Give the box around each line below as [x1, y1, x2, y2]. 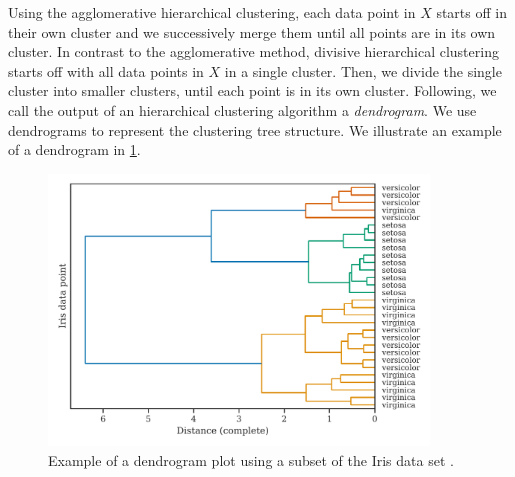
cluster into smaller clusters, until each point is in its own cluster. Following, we [8, 80, 497, 101]
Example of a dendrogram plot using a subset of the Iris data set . [48, 449, 454, 470]
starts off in [436, 2, 507, 22]
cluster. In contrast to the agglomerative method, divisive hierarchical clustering [8, 41, 499, 62]
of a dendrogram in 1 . [8, 139, 141, 160]
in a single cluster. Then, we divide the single [224, 60, 502, 81]
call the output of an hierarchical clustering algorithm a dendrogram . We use [8, 99, 477, 120]
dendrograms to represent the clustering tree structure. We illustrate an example [8, 119, 502, 140]
